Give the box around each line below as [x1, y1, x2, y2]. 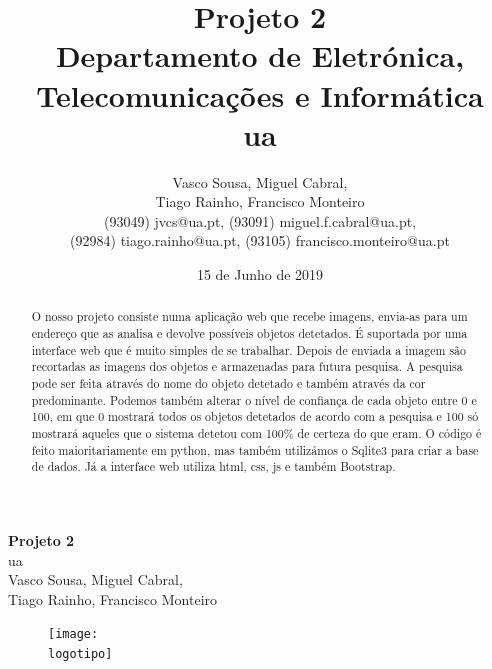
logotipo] [48, 647, 113, 662]
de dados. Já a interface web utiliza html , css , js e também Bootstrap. [31, 458, 396, 475]
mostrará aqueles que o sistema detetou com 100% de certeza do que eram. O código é [31, 425, 482, 442]
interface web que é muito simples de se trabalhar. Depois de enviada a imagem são [31, 341, 467, 358]
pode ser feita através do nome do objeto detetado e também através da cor [31, 375, 426, 392]
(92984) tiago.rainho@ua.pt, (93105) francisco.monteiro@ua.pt [70, 230, 450, 251]
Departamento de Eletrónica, [55, 35, 465, 76]
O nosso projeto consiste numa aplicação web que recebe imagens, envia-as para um [31, 308, 468, 325]
